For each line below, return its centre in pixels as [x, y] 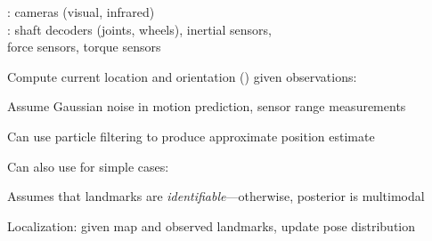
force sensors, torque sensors [84, 47]
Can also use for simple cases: [88, 166]
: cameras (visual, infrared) [81, 12]
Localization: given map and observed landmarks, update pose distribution [212, 225]
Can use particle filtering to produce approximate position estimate [191, 136]
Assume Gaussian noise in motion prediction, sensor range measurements [207, 106]
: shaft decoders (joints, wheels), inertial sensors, [139, 29]
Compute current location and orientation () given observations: [182, 76]
